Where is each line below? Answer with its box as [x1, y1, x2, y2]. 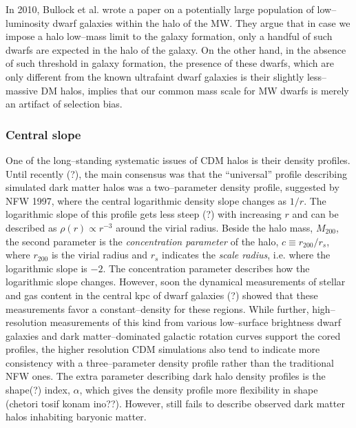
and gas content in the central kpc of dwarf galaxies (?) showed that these [6, 287, 318, 302]
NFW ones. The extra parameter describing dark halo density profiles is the [6, 369, 326, 383]
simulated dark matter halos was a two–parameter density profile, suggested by [6, 180, 339, 194]
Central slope [6, 125, 81, 143]
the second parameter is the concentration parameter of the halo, [6, 234, 279, 248]
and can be [292, 207, 339, 221]
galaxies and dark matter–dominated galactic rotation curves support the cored [6, 328, 341, 343]
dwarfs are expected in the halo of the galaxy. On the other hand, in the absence [6, 42, 346, 57]
